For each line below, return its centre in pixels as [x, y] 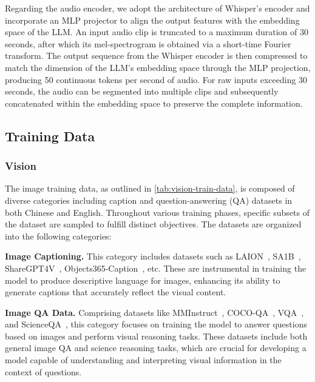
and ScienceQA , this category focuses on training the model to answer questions [156, 324]
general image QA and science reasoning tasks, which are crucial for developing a [156, 348]
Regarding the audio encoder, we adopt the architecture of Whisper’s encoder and [157, 8]
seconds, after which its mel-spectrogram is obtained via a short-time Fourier [148, 43]
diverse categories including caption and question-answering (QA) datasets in [149, 200]
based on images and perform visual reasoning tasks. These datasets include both [156, 336]
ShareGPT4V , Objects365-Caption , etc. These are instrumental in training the [156, 268]
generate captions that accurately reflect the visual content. [116, 292]
